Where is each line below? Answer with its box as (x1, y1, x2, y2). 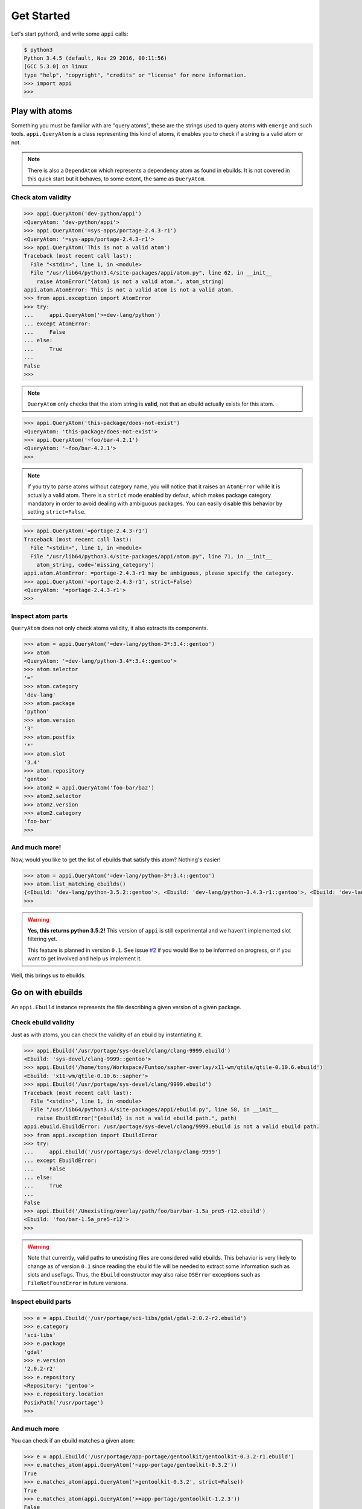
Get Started (11, 9, 71, 22)
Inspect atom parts (11, 611, 68, 620)
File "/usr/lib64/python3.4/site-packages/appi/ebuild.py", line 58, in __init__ (30, 1106, 279, 1113)
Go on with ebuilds (11, 987, 83, 998)
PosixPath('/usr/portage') (24, 1399, 104, 1406)
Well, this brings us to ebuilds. (11, 972, 86, 979)
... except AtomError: (24, 320, 91, 327)
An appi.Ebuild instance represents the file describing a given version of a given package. (11, 1003, 242, 1010)
